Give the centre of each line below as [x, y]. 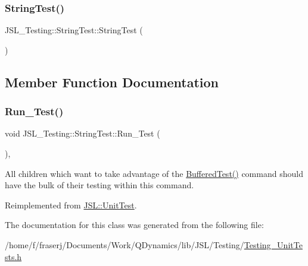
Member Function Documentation [112, 82]
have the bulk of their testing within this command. [99, 185]
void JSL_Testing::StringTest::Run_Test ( [83, 133]
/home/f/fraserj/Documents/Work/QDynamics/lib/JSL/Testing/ [125, 244]
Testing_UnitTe [273, 244]
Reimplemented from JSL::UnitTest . [71, 205]
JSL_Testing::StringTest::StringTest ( [74, 30]
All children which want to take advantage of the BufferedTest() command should [154, 173]
